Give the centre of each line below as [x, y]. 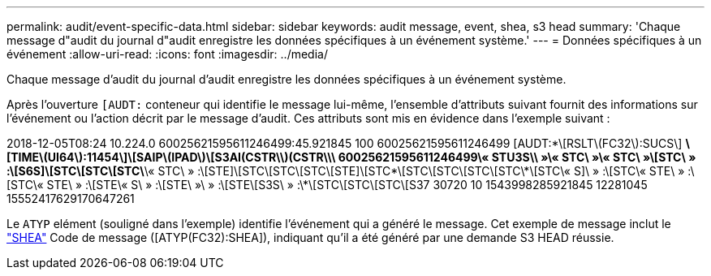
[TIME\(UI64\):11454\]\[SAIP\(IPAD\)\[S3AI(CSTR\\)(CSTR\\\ [171, 157]
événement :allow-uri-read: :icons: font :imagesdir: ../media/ [167, 54]
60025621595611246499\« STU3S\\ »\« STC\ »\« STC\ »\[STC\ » [517, 157]
